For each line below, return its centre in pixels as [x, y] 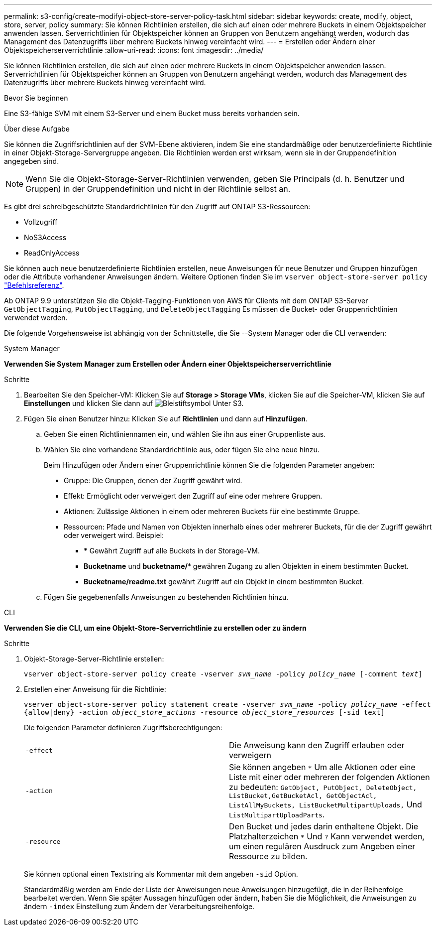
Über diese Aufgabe [37, 129]
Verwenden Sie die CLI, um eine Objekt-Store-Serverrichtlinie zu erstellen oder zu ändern [155, 628]
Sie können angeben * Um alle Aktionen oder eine [322, 767]
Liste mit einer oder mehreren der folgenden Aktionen [329, 777]
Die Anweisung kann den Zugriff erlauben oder [317, 745]
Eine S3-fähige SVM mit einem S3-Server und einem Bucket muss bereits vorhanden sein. [152, 113]
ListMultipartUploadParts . [277, 814]
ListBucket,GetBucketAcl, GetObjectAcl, [303, 796]
